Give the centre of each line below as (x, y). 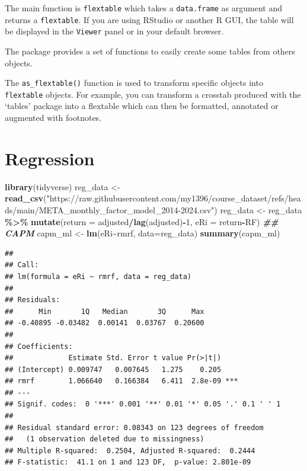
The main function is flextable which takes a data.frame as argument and (144, 8)
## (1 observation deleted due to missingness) (105, 439)
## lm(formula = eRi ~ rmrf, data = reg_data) (98, 276)
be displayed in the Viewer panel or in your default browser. (114, 31)
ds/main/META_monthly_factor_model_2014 (92, 209)
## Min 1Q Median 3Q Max (105, 311)
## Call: (22, 265)
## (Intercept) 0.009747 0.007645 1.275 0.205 (113, 369)
